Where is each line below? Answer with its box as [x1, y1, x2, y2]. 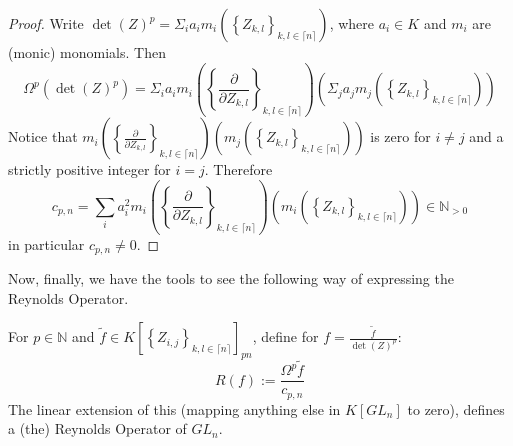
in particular [8, 233, 85, 254]
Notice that [8, 126, 78, 147]
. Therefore [204, 159, 273, 180]
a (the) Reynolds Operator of [8, 418, 187, 439]
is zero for [370, 126, 431, 147]
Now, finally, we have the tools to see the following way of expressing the [8, 267, 454, 288]
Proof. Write [8, 13, 84, 33]
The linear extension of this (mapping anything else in [8, 398, 341, 419]
